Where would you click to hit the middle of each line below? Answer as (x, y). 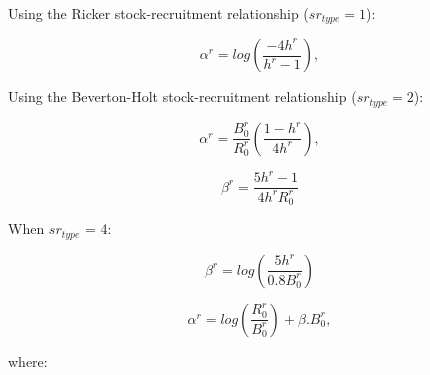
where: (28, 360)
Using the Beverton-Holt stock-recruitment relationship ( (182, 96)
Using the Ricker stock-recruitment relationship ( (158, 13)
